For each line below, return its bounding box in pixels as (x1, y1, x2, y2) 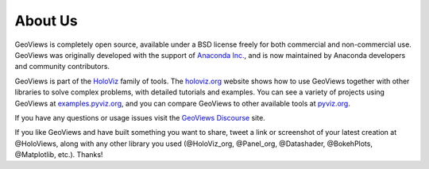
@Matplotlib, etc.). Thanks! (14, 150, 103, 159)
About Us (14, 12, 79, 29)
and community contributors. (14, 62, 110, 71)
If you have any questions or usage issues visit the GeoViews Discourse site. (14, 113, 265, 122)
